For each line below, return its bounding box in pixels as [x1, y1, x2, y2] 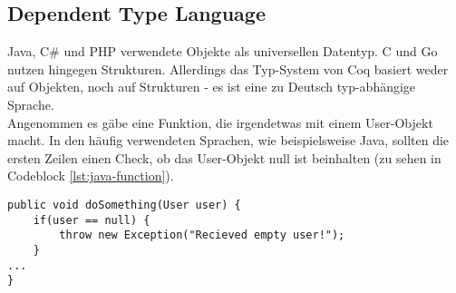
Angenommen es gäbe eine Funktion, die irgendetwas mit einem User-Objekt [7, 112, 433, 132]
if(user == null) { [33, 213, 150, 227]
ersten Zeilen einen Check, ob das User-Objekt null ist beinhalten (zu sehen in [7, 148, 441, 167]
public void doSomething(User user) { [7, 198, 241, 211]
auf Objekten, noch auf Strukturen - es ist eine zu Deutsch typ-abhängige [7, 77, 416, 96]
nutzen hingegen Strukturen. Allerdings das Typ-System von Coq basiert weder [7, 59, 449, 78]
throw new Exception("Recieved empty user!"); [59, 229, 345, 242]
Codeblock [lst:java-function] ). [7, 166, 174, 185]
